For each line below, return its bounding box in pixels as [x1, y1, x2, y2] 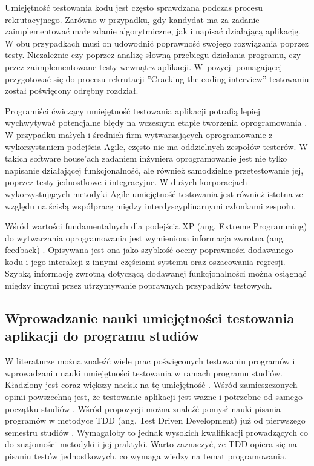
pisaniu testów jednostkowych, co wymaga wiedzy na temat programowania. [5, 450, 287, 462]
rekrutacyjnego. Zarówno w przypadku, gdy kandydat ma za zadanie [5, 13, 260, 25]
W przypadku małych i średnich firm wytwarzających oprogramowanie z [5, 128, 273, 140]
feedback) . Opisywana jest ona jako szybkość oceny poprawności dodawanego [5, 243, 293, 256]
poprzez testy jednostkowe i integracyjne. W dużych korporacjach [5, 176, 247, 188]
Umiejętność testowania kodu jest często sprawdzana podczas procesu [5, 1, 263, 13]
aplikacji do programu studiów [5, 326, 199, 345]
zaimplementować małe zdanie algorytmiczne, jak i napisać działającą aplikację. [5, 25, 301, 38]
